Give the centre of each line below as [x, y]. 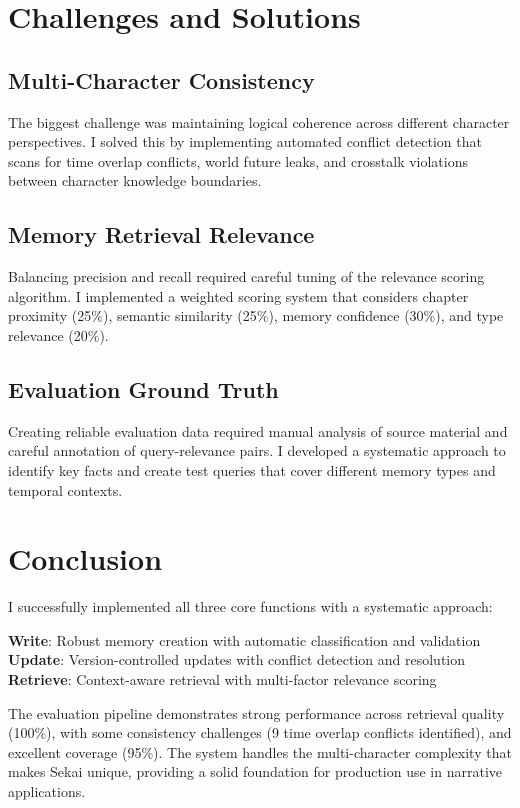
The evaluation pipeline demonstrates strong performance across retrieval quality [256, 712]
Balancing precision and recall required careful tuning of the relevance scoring [246, 276]
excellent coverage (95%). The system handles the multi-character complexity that [260, 751]
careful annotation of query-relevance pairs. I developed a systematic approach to [257, 450]
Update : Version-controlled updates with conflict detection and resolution [237, 659]
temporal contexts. [65, 489]
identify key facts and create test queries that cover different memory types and [252, 469]
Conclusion [85, 558]
